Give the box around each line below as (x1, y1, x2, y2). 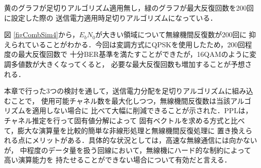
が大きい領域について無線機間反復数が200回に (95, 29, 247, 40)
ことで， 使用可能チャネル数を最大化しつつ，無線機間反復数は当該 (11, 95, 231, 106)
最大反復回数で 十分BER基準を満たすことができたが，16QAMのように (18, 49, 249, 59)
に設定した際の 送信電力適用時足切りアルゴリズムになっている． (4, 12, 217, 23)
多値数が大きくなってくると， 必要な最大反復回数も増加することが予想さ (11, 58, 252, 69)
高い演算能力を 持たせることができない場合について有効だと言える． (4, 154, 231, 165)
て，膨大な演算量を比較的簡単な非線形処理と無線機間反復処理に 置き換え (4, 125, 245, 135)
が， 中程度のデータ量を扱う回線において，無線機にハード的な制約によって (4, 144, 251, 155)
